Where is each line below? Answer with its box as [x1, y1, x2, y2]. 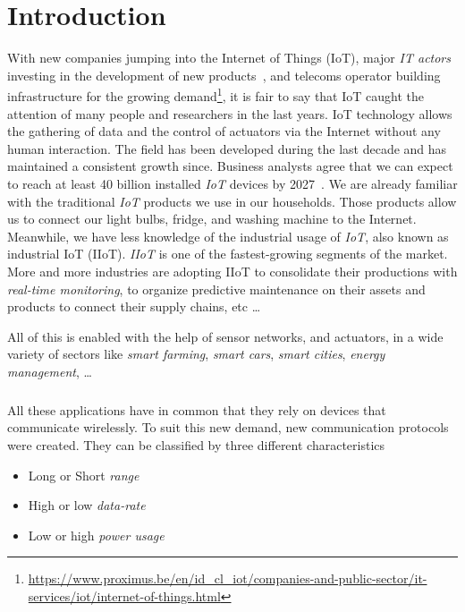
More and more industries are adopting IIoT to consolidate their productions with [7, 261, 458, 280]
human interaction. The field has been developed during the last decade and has [7, 139, 447, 157]
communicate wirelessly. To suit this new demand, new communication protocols [7, 418, 449, 437]
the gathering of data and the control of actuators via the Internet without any [7, 122, 441, 140]
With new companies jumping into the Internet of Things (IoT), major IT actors [7, 48, 452, 67]
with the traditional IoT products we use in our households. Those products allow [7, 191, 457, 210]
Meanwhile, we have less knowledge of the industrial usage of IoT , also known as [7, 226, 449, 245]
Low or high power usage [28, 525, 165, 544]
